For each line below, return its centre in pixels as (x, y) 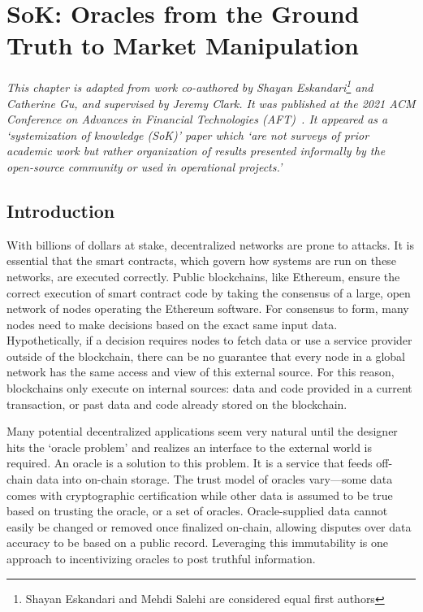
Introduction (61, 210)
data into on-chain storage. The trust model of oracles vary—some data (214, 479)
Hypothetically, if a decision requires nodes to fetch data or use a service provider (209, 340)
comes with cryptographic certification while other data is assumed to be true (200, 495)
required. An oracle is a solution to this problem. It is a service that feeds (190, 463)
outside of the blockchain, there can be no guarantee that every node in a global (206, 356)
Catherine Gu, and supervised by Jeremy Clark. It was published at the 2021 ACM (211, 103)
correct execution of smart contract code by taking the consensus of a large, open (209, 292)
